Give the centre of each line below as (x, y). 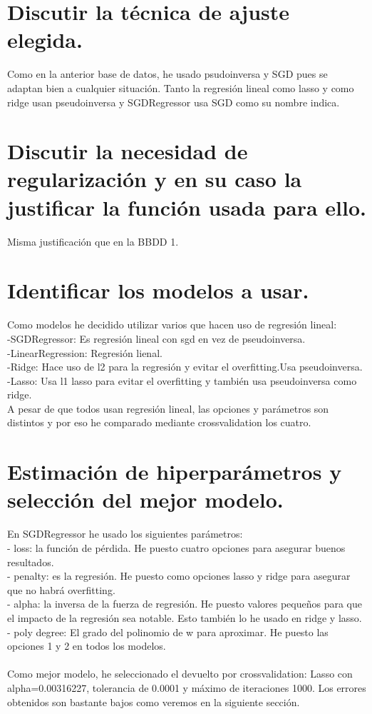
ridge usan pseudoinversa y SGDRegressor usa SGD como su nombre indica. (174, 102)
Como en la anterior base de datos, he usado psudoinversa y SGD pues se (167, 74)
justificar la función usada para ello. (187, 207)
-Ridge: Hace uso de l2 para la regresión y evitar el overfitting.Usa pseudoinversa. (185, 367)
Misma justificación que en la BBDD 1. (93, 241)
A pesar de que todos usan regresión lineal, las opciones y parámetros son (168, 408)
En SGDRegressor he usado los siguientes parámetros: (125, 534)
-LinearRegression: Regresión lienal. (85, 352)
